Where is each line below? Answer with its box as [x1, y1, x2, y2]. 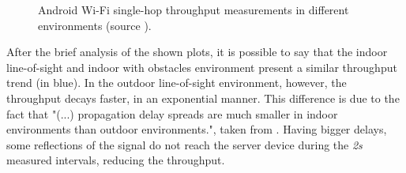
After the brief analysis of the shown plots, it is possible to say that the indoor [6, 43, 388, 60]
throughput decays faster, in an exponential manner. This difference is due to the [6, 89, 400, 106]
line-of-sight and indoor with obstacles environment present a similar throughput [6, 58, 397, 75]
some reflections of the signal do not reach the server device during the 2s [6, 136, 363, 152]
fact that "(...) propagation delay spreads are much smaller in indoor [6, 105, 338, 122]
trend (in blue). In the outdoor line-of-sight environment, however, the [6, 74, 347, 91]
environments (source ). [38, 17, 152, 33]
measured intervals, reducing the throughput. [6, 152, 225, 168]
